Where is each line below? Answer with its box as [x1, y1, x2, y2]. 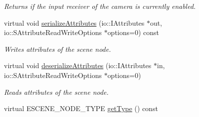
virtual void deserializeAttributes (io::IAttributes [4, 60, 152, 71]
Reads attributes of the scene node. [4, 86, 109, 97]
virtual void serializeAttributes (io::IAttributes [4, 17, 145, 28]
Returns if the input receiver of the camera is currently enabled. [4, 1, 196, 11]
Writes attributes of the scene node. [4, 43, 111, 54]
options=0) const [107, 27, 159, 38]
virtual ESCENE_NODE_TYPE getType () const [4, 103, 158, 114]
